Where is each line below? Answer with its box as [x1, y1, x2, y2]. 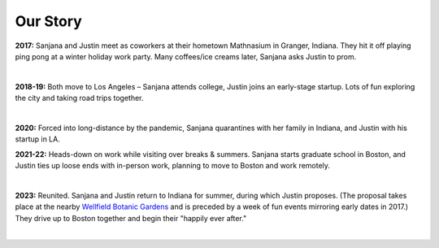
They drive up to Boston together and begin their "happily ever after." [15, 213, 247, 223]
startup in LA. [15, 134, 60, 144]
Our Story [15, 12, 83, 30]
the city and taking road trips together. [15, 94, 144, 103]
